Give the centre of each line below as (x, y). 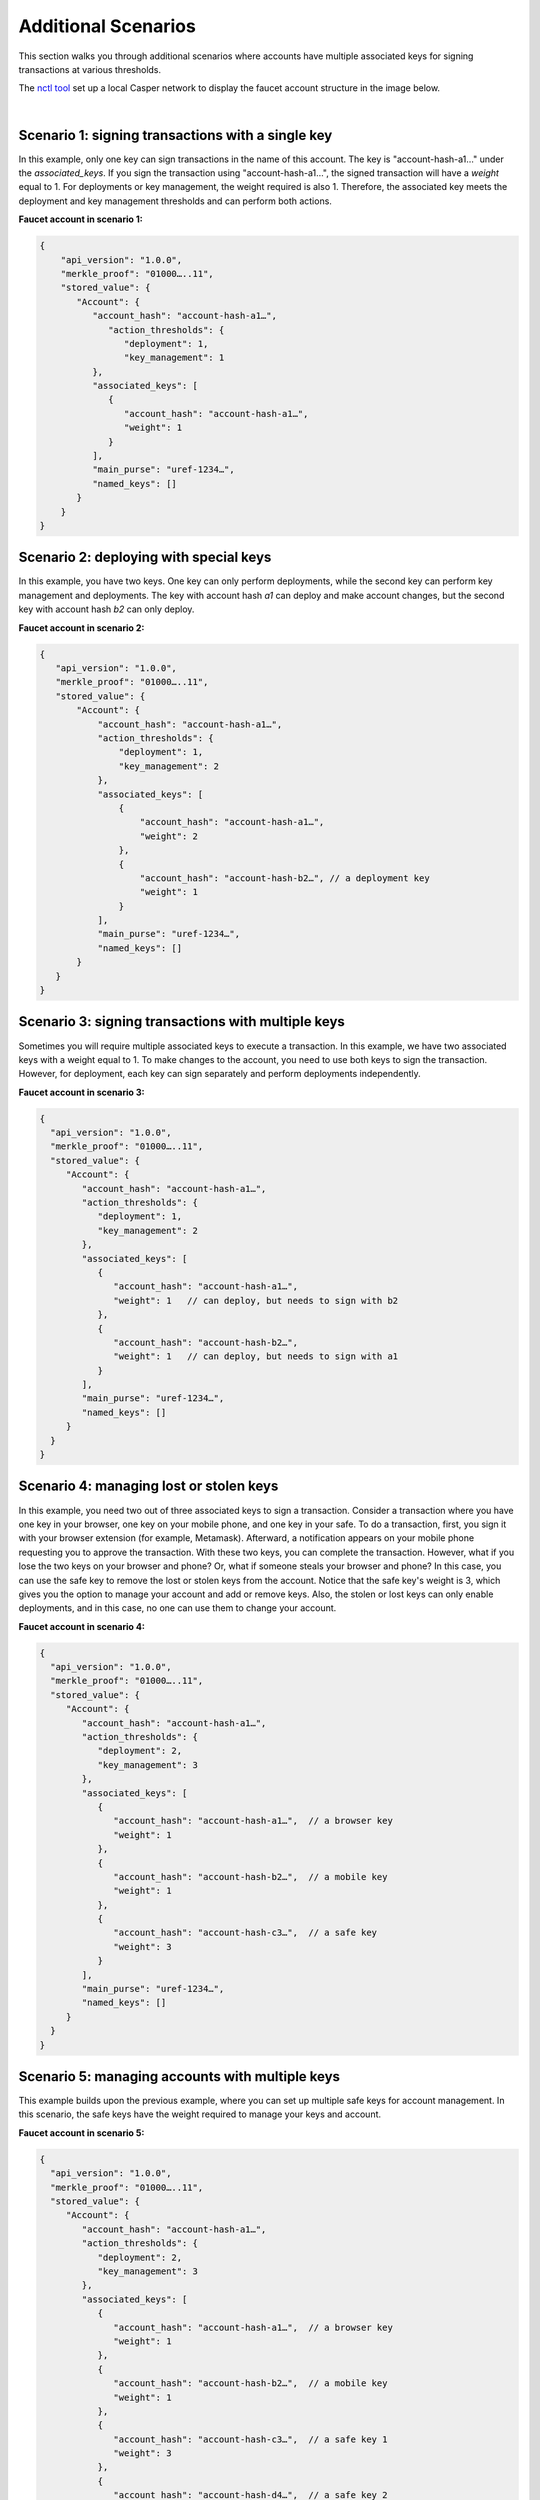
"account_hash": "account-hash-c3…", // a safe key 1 (250, 2439)
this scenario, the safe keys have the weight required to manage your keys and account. (200, 2114)
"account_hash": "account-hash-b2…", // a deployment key (284, 878)
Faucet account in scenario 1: (81, 219)
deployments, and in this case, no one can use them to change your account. (177, 1608)
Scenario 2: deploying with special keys (145, 557)
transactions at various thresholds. (90, 69)
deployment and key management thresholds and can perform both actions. (175, 201)
